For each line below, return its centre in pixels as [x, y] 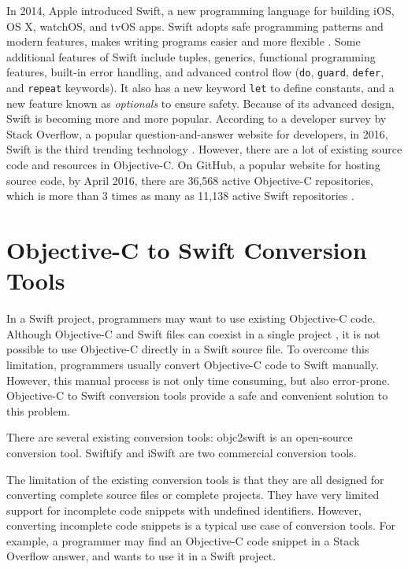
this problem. [39, 410]
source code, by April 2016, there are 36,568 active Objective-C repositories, [190, 180]
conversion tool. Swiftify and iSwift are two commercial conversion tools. [182, 452]
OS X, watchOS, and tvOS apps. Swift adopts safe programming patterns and [195, 26]
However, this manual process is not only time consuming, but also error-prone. [198, 380]
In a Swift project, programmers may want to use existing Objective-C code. [191, 318]
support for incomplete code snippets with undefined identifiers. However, [184, 510]
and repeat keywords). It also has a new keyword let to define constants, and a [200, 88]
